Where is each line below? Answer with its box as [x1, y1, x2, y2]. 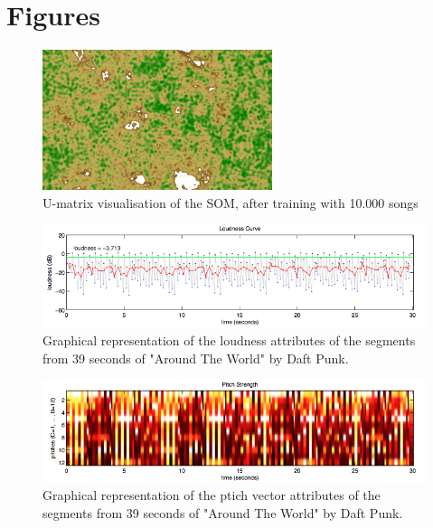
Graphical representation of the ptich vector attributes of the [42, 486, 381, 504]
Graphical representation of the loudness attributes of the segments [42, 331, 416, 350]
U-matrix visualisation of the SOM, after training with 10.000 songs [42, 193, 419, 212]
